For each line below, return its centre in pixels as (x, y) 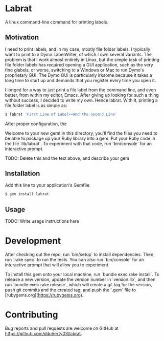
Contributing (32, 315)
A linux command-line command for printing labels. (57, 22)
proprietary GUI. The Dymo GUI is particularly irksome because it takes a (79, 75)
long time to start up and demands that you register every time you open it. (81, 80)
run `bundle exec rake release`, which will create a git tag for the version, (79, 285)
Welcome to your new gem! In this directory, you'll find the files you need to (81, 133)
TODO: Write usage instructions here (42, 221)
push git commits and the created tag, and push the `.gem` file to (70, 290)
